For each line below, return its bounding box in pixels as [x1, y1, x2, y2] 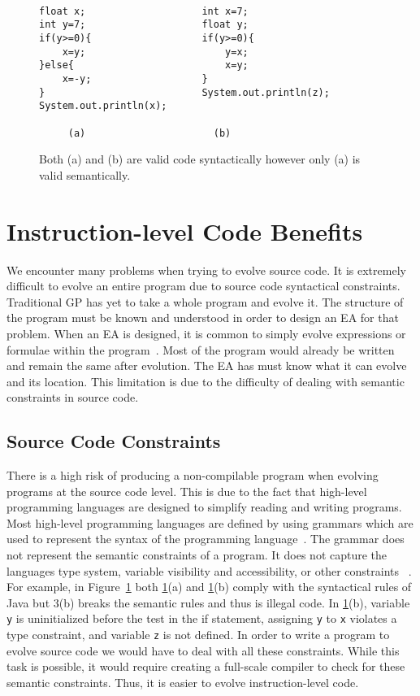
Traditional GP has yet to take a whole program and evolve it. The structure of [6, 293, 404, 310]
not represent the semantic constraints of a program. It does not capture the [6, 546, 388, 563]
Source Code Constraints [6, 428, 221, 454]
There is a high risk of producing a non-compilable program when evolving [6, 467, 379, 484]
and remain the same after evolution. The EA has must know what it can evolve [6, 357, 407, 374]
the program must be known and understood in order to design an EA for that [6, 309, 399, 326]
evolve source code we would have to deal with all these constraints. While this [6, 642, 400, 659]
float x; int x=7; [39, 5, 249, 17]
